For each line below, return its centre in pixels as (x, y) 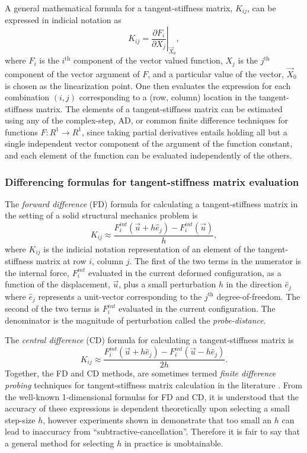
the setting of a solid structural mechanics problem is (101, 215)
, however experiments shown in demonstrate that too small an (157, 419)
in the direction (254, 284)
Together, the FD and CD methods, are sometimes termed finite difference (140, 373)
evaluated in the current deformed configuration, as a (185, 272)
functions (21, 132)
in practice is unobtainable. (174, 443)
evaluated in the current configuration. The (197, 308)
